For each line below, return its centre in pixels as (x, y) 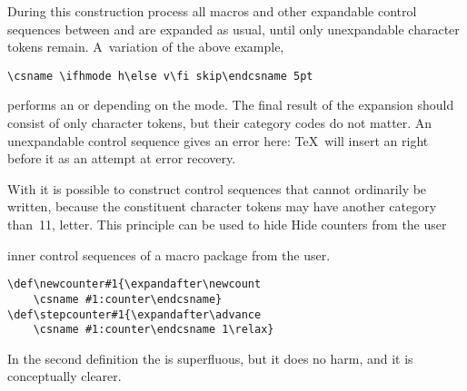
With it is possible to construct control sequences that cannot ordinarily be (217, 188)
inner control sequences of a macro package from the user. (169, 254)
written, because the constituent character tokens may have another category (222, 206)
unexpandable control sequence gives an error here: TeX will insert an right (218, 140)
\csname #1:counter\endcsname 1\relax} (154, 330)
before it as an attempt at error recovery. (122, 158)
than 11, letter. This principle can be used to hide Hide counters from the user (227, 224)
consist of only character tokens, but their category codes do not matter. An (220, 123)
